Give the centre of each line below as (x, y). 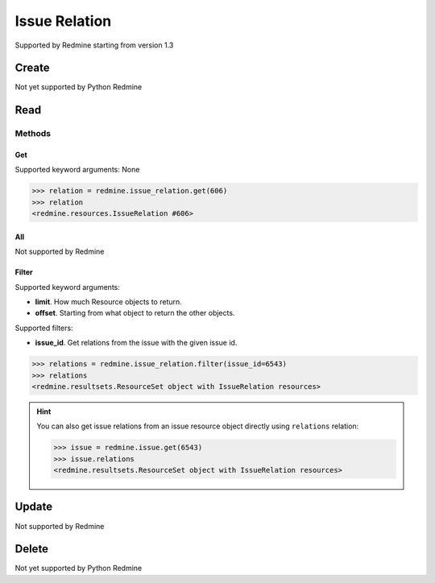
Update (34, 507)
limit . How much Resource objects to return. (109, 301)
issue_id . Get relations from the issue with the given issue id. (136, 343)
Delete (31, 549)
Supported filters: (44, 328)
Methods (33, 134)
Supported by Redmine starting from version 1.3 (94, 45)
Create (32, 68)
